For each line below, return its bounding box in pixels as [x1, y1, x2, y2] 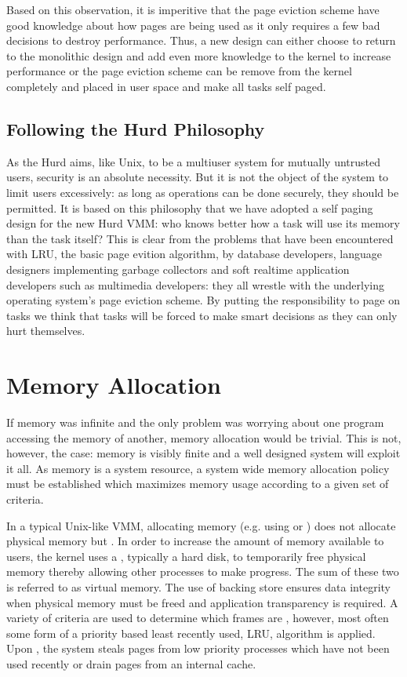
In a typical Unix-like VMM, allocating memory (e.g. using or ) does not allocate [6, 517, 396, 533]
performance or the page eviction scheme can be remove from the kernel [6, 63, 352, 79]
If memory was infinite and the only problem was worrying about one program [6, 414, 384, 431]
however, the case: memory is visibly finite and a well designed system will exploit [6, 445, 401, 461]
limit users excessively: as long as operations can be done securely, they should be [6, 184, 399, 200]
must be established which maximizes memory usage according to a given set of [6, 475, 389, 492]
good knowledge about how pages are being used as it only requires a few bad [6, 16, 380, 33]
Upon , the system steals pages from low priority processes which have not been [6, 640, 390, 657]
